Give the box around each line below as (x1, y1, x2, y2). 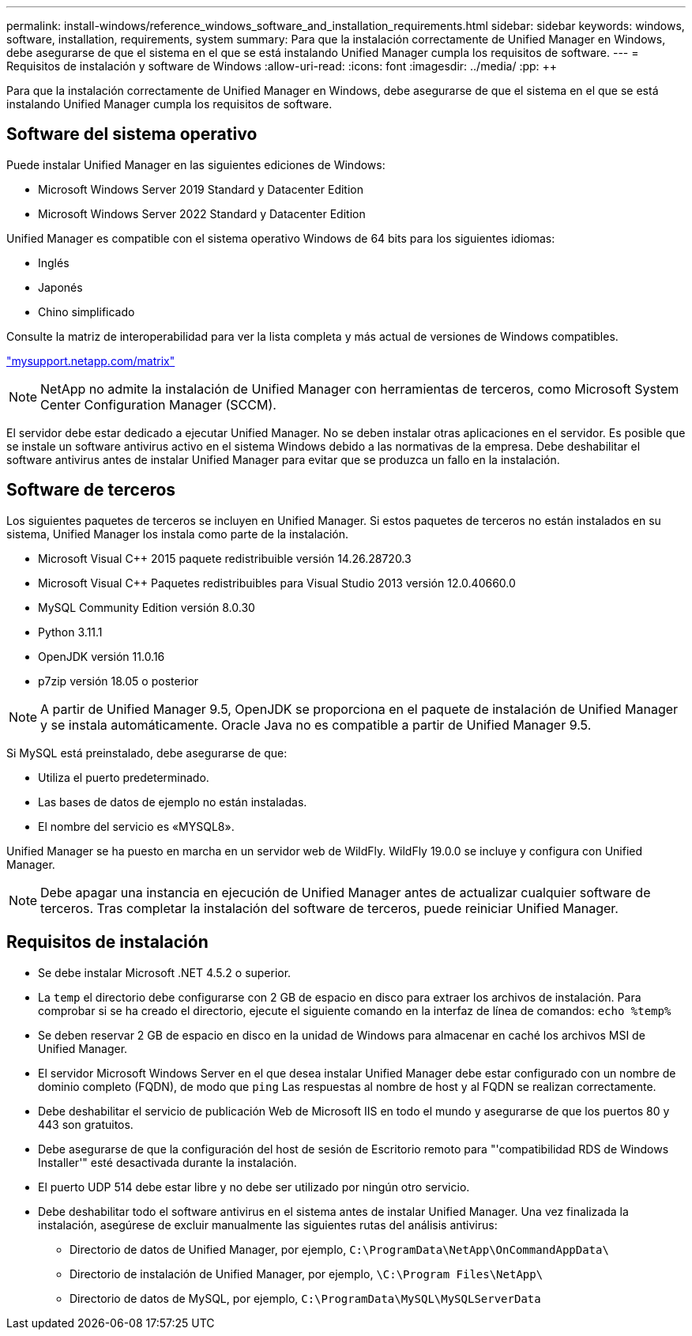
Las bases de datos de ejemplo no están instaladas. (38, 794, 307, 809)
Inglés (38, 255, 70, 270)
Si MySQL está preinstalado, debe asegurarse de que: (6, 745, 288, 760)
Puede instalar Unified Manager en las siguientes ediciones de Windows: (6, 157, 385, 172)
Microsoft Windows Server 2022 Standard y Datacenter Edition (38, 206, 366, 221)
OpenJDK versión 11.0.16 (38, 649, 165, 663)
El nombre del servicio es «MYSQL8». (38, 819, 235, 833)
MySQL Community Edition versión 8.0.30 (38, 600, 255, 614)
